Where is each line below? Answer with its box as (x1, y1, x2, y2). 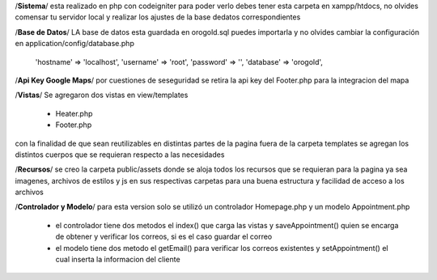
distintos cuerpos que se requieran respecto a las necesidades (15, 150, 225, 159)
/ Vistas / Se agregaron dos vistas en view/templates (15, 90, 189, 100)
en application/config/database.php (15, 39, 135, 49)
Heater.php (55, 108, 93, 118)
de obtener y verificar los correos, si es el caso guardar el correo (55, 231, 273, 242)
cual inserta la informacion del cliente (55, 255, 181, 265)
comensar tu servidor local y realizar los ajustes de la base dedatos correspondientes (15, 12, 301, 22)
